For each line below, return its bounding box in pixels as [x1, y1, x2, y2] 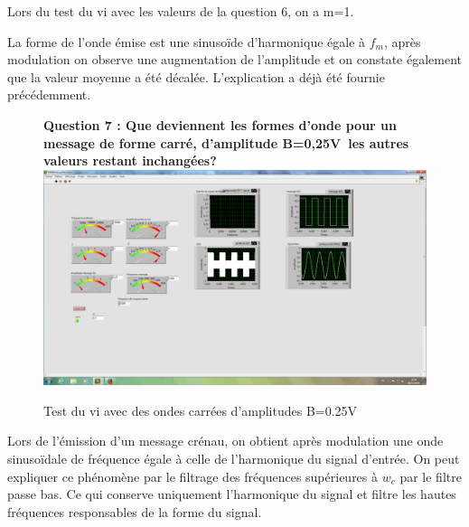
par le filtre [399, 466, 462, 485]
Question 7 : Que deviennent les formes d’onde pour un [43, 115, 397, 134]
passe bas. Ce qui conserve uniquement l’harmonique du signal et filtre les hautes [7, 485, 456, 503]
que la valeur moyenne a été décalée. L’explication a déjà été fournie [7, 67, 385, 86]
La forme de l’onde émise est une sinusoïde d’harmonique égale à [7, 32, 366, 51]
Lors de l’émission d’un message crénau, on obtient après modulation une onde [7, 431, 444, 450]
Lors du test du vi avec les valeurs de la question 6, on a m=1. [7, 2, 354, 20]
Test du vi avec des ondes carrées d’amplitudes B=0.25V [43, 400, 358, 419]
